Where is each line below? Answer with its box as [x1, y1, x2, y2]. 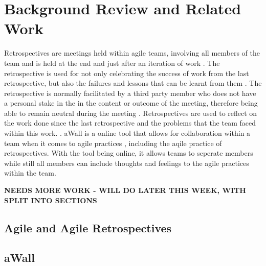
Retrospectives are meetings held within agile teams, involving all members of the [4, 47, 260, 58]
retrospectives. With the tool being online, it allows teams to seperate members [4, 148, 253, 158]
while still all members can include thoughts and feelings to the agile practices [4, 157, 249, 168]
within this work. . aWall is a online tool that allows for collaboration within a [4, 128, 251, 138]
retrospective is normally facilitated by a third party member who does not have [4, 87, 256, 98]
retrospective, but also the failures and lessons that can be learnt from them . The [4, 78, 262, 88]
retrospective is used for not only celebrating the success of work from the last [4, 67, 249, 78]
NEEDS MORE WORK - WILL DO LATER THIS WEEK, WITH [4, 185, 246, 196]
